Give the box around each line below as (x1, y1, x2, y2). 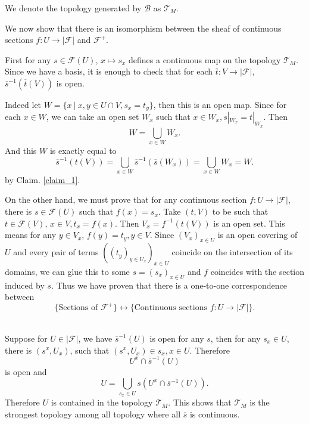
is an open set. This (213, 216, 285, 229)
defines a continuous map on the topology (129, 53, 281, 66)
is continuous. (189, 407, 240, 420)
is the (249, 396, 270, 408)
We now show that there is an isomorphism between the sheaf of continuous (5, 21, 282, 34)
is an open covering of (217, 228, 298, 241)
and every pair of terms (13, 246, 99, 258)
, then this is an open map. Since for (153, 98, 287, 110)
